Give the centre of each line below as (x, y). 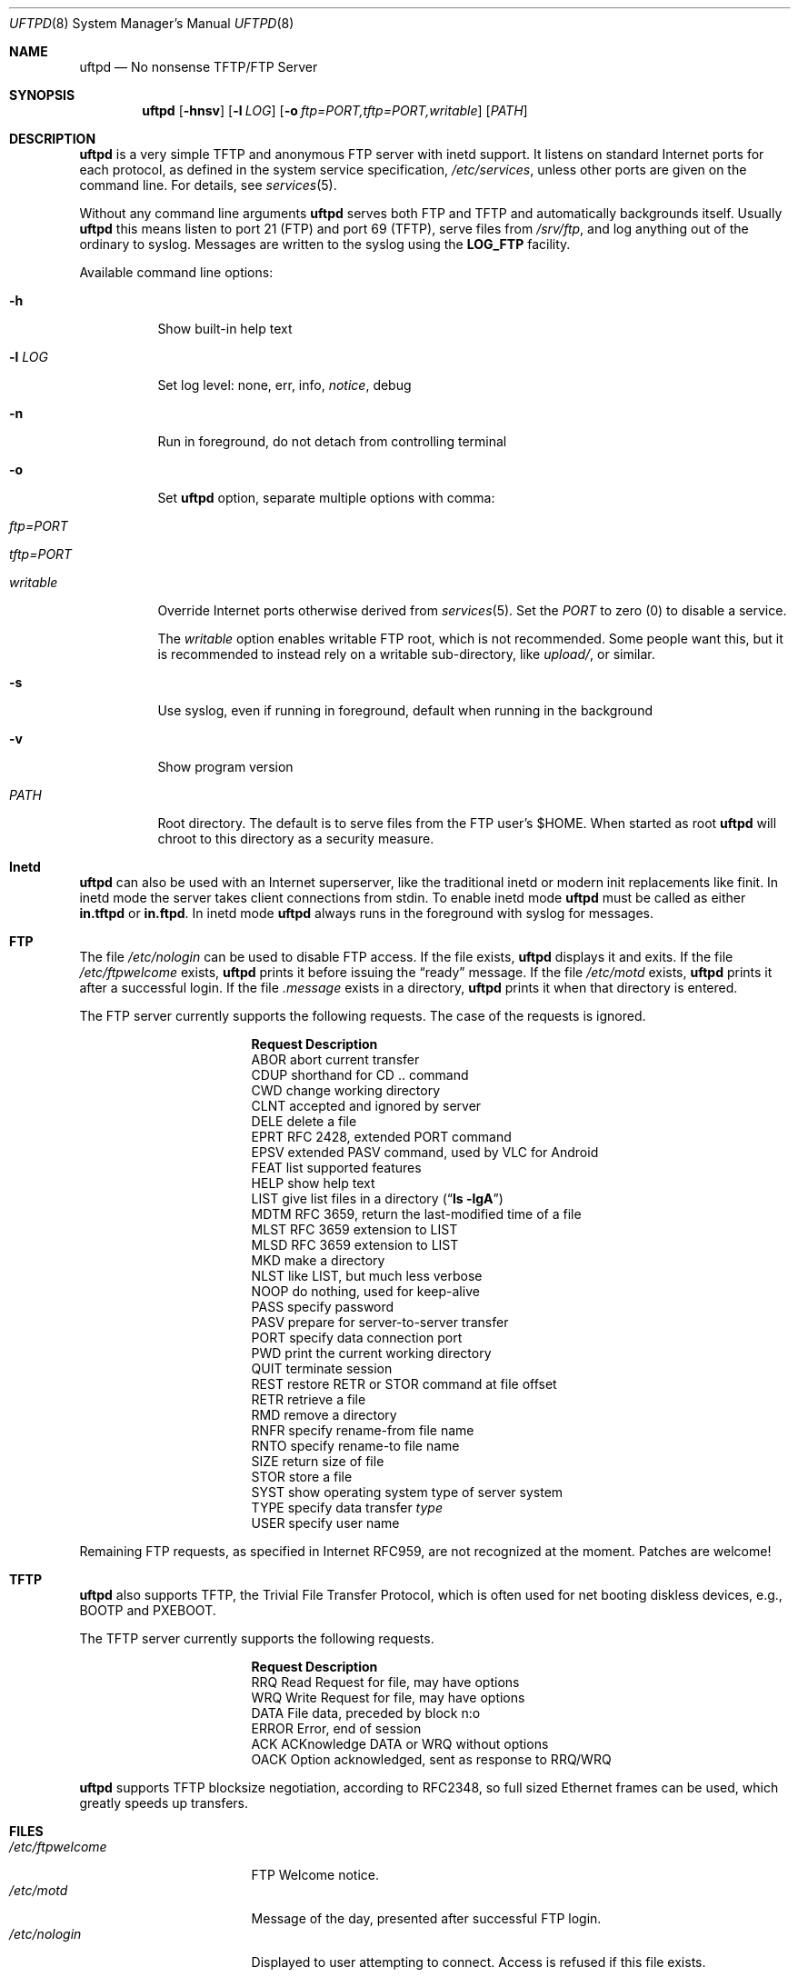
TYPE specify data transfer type (347, 1508)
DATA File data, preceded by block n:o (366, 1713)
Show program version (225, 767)
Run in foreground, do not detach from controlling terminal (332, 441)
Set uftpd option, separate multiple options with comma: (326, 498)
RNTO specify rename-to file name (355, 1446)
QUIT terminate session (322, 1368)
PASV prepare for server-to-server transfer (380, 1322)
